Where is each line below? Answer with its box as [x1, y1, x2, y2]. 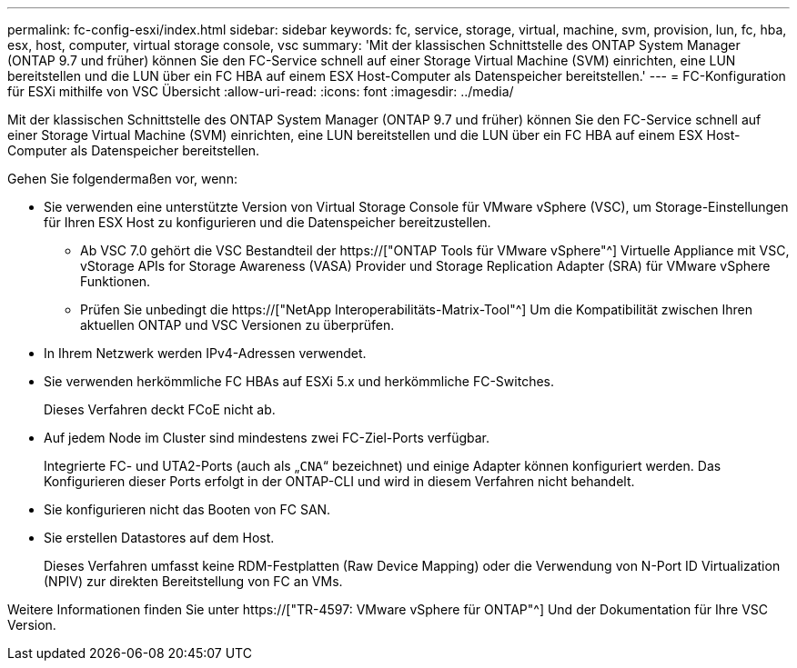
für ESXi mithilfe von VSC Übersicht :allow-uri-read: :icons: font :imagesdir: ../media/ [7, 84, 514, 99]
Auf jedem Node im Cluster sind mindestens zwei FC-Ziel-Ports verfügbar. [44, 430, 490, 445]
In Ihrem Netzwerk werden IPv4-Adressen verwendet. [44, 345, 367, 361]
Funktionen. [80, 274, 151, 289]
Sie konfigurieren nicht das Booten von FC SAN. [44, 502, 331, 517]
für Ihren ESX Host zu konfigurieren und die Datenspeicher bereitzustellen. [44, 214, 491, 230]
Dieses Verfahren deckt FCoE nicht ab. [44, 402, 276, 417]
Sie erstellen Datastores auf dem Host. [44, 530, 275, 545]
